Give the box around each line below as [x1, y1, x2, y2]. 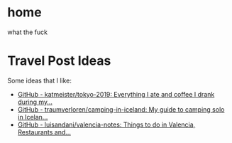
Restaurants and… [17, 127, 71, 136]
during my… [17, 97, 53, 106]
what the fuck [7, 28, 48, 36]
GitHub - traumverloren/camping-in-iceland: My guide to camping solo [17, 105, 225, 114]
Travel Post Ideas [7, 53, 111, 69]
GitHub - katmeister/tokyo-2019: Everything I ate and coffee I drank [17, 90, 215, 98]
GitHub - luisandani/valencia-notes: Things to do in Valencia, [17, 120, 196, 129]
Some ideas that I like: [7, 76, 72, 85]
